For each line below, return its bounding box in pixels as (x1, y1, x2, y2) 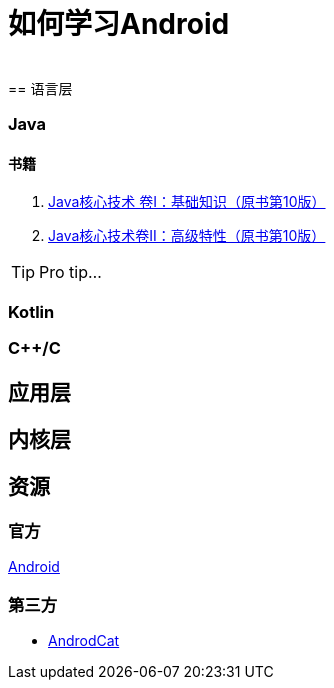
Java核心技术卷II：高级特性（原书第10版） (48, 227, 326, 245)
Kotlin (8, 301, 55, 322)
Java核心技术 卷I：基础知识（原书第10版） (48, 193, 326, 211)
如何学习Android (8, 7, 230, 41)
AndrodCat (48, 631, 120, 649)
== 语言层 (8, 79, 73, 97)
